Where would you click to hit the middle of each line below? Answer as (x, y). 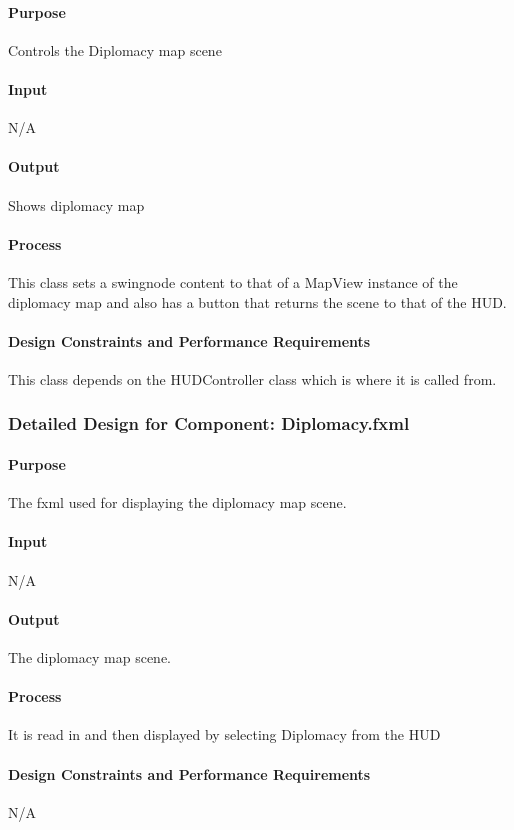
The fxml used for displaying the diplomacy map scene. (177, 502)
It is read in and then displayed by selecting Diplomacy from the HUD (224, 734)
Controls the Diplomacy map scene (115, 49)
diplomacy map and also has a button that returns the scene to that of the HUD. (257, 301)
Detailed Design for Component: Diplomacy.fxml (209, 423)
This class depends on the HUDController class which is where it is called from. (252, 378)
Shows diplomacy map (76, 204)
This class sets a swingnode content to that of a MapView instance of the (233, 281)
